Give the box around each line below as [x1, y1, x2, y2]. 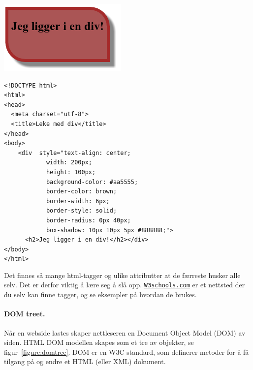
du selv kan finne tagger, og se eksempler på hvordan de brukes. [4, 289, 197, 300]
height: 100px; [46, 168, 96, 176]
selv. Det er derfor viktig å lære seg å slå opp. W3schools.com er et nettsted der [4, 279, 245, 290]
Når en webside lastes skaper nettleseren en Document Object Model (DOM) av [4, 327, 246, 338]
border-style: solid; [46, 207, 117, 215]
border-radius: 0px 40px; [46, 216, 131, 224]
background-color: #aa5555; [46, 178, 138, 185]
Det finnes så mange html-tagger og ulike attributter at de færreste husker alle [4, 270, 241, 280]
